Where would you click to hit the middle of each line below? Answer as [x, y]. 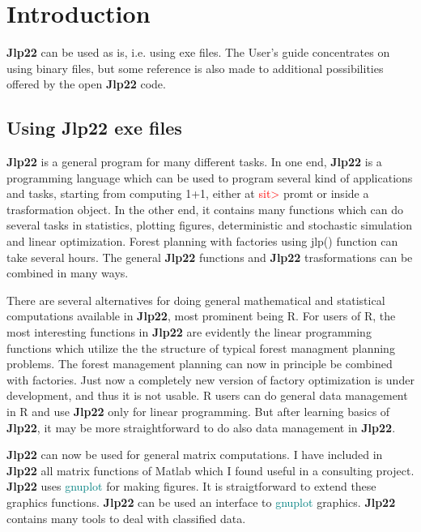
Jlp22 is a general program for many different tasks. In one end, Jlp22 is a [194, 162]
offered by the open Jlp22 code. [86, 84]
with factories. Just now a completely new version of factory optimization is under [210, 379]
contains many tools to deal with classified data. [126, 518]
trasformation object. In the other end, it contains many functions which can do [205, 209]
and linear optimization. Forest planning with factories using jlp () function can [202, 241]
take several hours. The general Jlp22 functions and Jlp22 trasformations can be [210, 257]
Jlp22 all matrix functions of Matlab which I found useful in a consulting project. [210, 470]
